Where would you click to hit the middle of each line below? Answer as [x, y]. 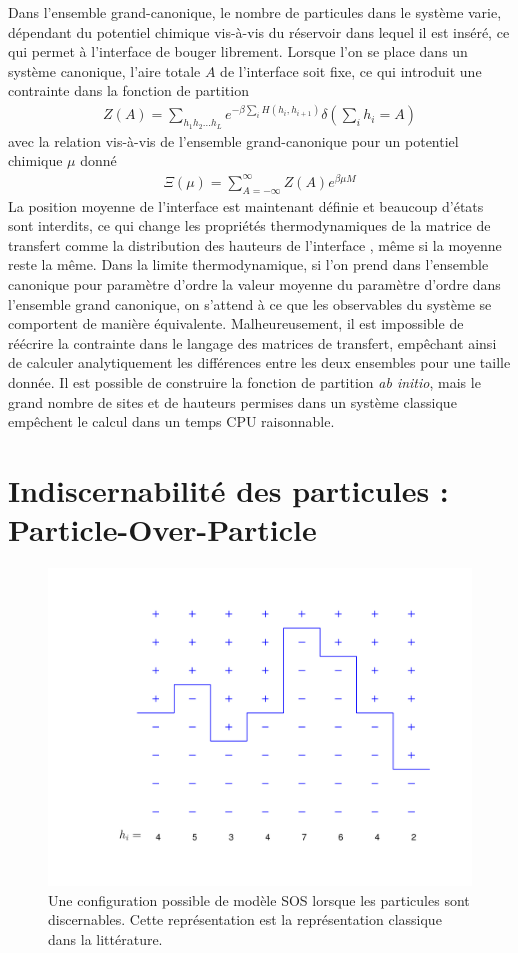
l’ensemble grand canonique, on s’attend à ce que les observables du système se [250, 303]
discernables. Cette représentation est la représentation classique [245, 919]
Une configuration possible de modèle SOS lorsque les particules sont [259, 899]
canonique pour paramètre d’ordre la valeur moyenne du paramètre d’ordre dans [254, 284]
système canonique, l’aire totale [104, 70]
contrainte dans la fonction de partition [128, 90]
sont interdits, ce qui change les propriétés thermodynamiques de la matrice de [249, 225]
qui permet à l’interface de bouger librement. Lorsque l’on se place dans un [238, 51]
